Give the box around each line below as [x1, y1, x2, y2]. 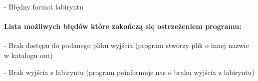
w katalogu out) [4, 49, 53, 60]
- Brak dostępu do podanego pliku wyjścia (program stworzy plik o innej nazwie [4, 40, 249, 50]
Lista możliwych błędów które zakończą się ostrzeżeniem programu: [4, 21, 242, 31]
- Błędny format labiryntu [4, 1, 83, 11]
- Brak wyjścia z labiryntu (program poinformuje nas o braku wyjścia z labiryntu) [4, 66, 255, 77]
